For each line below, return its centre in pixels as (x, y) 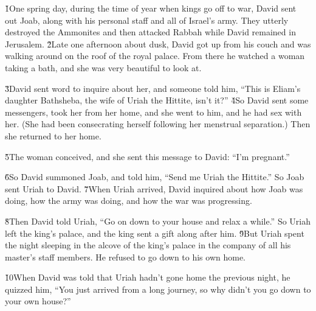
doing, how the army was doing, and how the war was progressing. (129, 201)
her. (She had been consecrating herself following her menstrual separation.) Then (158, 124)
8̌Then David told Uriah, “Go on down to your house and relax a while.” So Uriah (158, 221)
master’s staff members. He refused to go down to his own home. (125, 257)
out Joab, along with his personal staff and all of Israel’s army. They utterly (147, 20)
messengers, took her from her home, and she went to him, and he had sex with (153, 112)
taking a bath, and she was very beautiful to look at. (103, 67)
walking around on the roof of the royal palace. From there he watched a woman (155, 56)
